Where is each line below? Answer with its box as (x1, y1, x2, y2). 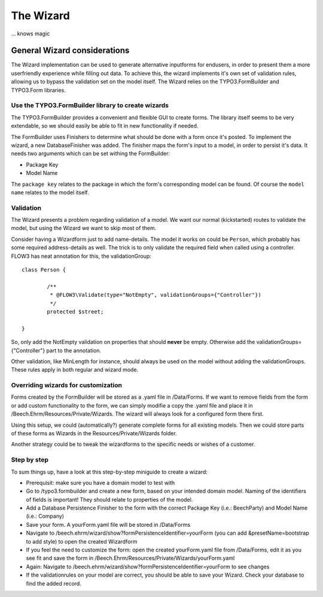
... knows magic (11, 30, 50, 37)
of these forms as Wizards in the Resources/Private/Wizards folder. (11, 429, 177, 437)
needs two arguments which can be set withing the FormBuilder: (11, 150, 170, 157)
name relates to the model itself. (11, 189, 89, 196)
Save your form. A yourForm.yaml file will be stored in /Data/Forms (26, 521, 191, 528)
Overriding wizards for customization (11, 381, 123, 390)
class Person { (22, 266, 66, 273)
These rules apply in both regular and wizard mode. (11, 366, 139, 373)
